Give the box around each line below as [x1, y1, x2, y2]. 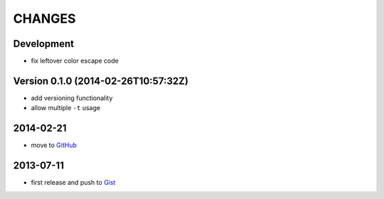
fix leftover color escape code [31, 57, 119, 65]
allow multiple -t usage [31, 104, 101, 112]
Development [13, 38, 75, 50]
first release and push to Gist [31, 178, 116, 187]
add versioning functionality [31, 93, 113, 102]
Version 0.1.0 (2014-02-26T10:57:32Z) [13, 75, 188, 87]
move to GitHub [31, 141, 78, 149]
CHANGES [13, 11, 76, 26]
